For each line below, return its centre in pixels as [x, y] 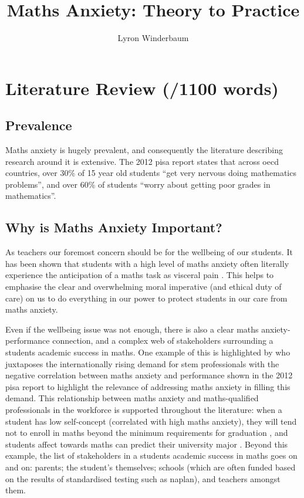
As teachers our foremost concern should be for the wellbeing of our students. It [149, 252]
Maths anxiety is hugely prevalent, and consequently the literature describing [144, 150]
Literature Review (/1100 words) [142, 88]
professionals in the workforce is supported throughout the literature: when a [144, 409]
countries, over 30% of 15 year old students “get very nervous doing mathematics [151, 173]
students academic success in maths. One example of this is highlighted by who [148, 352]
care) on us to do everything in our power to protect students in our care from [146, 298]
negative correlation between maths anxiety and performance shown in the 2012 [149, 375]
